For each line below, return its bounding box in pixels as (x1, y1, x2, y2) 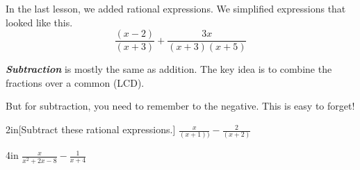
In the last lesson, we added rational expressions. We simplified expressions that (6, 1, 346, 15)
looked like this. (6, 15, 73, 29)
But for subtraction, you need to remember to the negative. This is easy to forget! (6, 99, 355, 113)
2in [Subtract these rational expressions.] (6, 122, 176, 137)
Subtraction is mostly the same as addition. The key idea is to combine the (6, 62, 332, 76)
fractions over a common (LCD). (6, 75, 145, 90)
